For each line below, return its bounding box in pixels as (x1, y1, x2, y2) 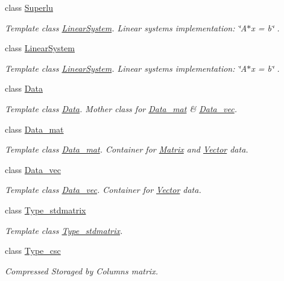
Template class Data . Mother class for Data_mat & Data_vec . (5, 102, 238, 115)
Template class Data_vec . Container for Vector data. (5, 183, 201, 196)
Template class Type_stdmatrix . (5, 224, 123, 236)
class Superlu (5, 1, 53, 13)
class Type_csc (5, 244, 61, 257)
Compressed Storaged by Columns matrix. (5, 264, 158, 277)
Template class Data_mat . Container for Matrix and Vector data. (5, 143, 248, 156)
